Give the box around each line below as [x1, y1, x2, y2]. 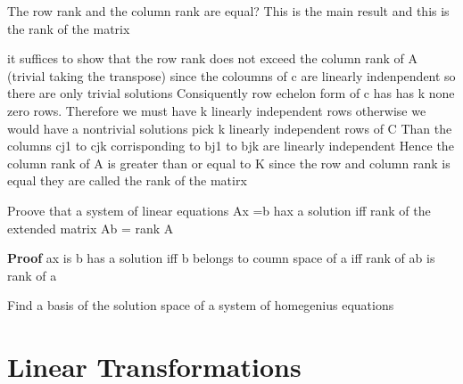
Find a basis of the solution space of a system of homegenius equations [7, 296, 394, 315]
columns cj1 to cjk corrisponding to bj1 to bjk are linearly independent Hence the [7, 136, 454, 155]
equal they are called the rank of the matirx [7, 171, 247, 190]
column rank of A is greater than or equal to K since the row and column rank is [7, 153, 451, 172]
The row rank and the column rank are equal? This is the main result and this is [7, 2, 450, 20]
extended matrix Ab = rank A [7, 218, 174, 237]
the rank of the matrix [7, 19, 130, 37]
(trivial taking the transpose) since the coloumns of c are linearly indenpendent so [7, 66, 456, 85]
